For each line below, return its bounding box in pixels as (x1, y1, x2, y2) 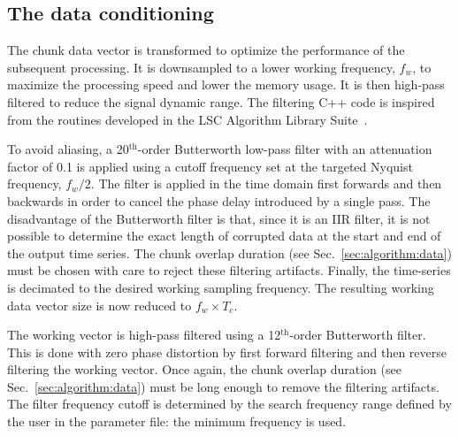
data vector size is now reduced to (7, 295, 192, 314)
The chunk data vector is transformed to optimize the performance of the (7, 41, 405, 59)
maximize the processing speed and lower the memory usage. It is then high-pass (7, 75, 445, 94)
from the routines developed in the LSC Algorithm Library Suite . (7, 110, 368, 128)
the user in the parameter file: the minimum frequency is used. (7, 412, 347, 431)
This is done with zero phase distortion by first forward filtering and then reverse (7, 342, 448, 361)
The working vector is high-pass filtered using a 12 (7, 325, 281, 344)
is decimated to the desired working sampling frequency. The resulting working (7, 278, 434, 296)
